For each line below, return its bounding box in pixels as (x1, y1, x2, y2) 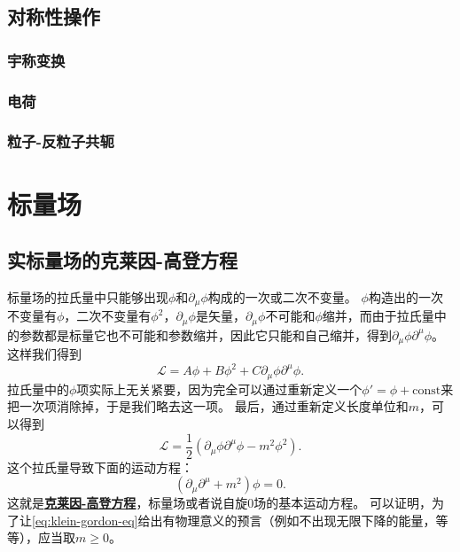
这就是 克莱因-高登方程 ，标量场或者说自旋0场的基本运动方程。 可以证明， (7, 494, 433, 512)
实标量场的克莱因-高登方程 (7, 246, 238, 274)
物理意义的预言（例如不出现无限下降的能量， (175, 510, 436, 529)
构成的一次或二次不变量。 (207, 287, 357, 306)
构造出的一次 (368, 287, 443, 306)
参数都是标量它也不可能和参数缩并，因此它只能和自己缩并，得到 (19, 325, 392, 344)
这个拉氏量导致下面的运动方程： (7, 457, 193, 476)
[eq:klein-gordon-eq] (32, 510, 138, 529)
